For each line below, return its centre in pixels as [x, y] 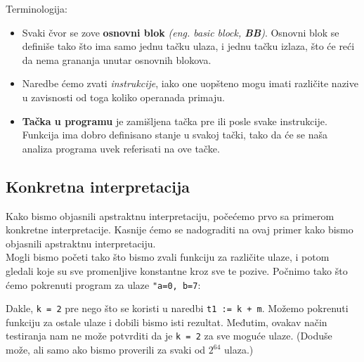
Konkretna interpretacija [98, 186]
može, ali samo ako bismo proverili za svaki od [106, 350]
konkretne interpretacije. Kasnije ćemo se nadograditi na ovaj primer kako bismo [180, 230]
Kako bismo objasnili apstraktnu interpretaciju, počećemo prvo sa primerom [170, 215]
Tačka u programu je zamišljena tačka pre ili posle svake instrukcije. [175, 121]
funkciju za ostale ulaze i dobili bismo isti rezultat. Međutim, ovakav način [167, 322]
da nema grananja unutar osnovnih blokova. [117, 59]
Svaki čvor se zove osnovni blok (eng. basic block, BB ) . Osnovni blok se [181, 32]
